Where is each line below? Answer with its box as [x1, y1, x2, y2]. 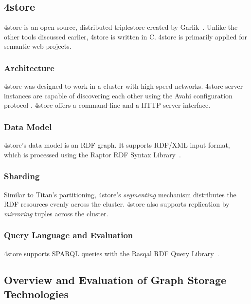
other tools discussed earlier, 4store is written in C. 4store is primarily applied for [4, 31, 247, 41]
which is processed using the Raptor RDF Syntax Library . [4, 149, 181, 159]
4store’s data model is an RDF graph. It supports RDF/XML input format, [4, 140, 230, 150]
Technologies [4, 286, 69, 301]
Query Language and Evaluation [4, 229, 133, 241]
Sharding [4, 170, 40, 182]
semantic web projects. [4, 41, 72, 51]
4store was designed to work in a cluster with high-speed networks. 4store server [4, 81, 243, 91]
